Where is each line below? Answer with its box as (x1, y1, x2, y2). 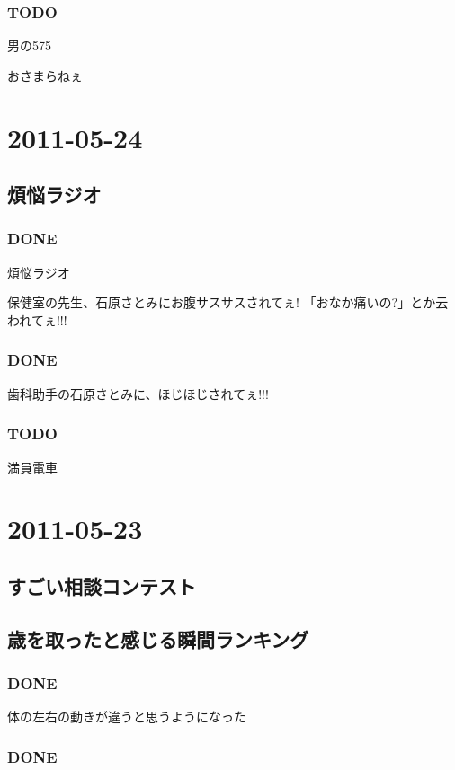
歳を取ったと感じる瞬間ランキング (7, 624, 309, 652)
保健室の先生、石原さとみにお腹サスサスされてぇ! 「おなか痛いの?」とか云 (7, 293, 449, 312)
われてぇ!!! (7, 310, 67, 329)
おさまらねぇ (7, 66, 83, 84)
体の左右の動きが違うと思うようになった (7, 707, 246, 726)
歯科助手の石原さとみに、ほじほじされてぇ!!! (7, 384, 269, 403)
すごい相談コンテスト (7, 571, 196, 599)
